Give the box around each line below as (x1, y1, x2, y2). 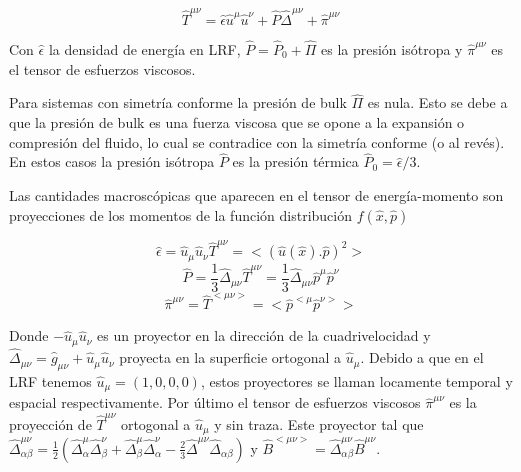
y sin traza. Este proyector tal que (214, 413, 424, 434)
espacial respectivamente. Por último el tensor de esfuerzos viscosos (9, 392, 421, 413)
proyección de (9, 413, 92, 434)
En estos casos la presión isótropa (9, 151, 215, 172)
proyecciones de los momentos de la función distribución (9, 204, 352, 225)
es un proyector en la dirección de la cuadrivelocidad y (97, 325, 431, 346)
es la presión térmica (232, 151, 359, 172)
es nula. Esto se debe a (367, 92, 508, 113)
